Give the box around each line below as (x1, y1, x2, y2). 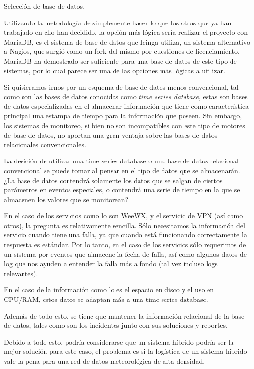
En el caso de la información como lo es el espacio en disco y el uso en (4, 284, 214, 295)
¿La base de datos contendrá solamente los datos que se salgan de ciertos (4, 175, 223, 185)
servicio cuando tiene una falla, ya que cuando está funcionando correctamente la (4, 230, 247, 240)
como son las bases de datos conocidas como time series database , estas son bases (4, 91, 248, 101)
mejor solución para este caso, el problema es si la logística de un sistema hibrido (4, 346, 247, 356)
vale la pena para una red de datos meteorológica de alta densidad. (4, 356, 205, 366)
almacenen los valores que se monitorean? (4, 194, 129, 204)
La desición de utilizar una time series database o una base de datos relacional (4, 156, 239, 166)
